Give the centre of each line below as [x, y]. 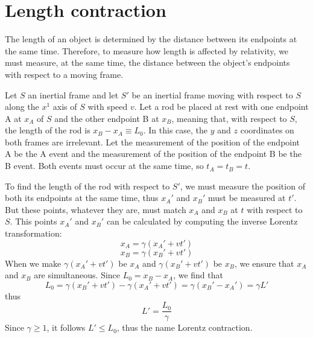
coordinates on [267, 130]
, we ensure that [264, 263]
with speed [108, 107]
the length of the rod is [48, 130]
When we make [33, 263]
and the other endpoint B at [107, 118]
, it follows [66, 327]
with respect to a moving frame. [64, 74]
